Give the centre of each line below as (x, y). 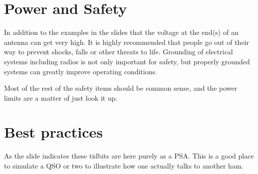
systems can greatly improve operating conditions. (81, 71)
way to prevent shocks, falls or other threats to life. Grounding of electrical (119, 52)
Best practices (53, 132)
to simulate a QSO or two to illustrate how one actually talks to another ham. (124, 166)
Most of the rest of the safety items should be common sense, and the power (121, 88)
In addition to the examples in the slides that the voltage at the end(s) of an (121, 32)
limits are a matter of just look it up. (61, 97)
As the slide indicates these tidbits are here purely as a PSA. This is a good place (129, 156)
